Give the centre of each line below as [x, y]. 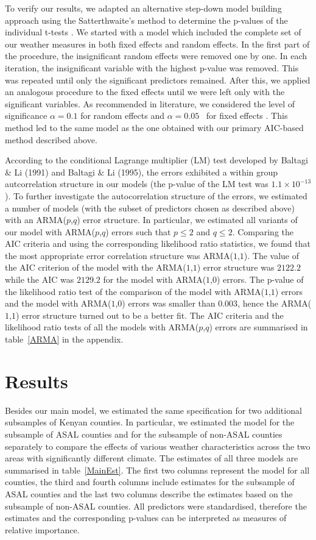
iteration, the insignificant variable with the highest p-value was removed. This [152, 67]
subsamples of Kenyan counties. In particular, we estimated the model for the [150, 422]
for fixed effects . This [247, 115]
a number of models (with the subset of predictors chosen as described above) [150, 208]
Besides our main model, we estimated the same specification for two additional [153, 410]
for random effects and [122, 115]
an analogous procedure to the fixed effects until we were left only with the [145, 92]
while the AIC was [40, 279]
